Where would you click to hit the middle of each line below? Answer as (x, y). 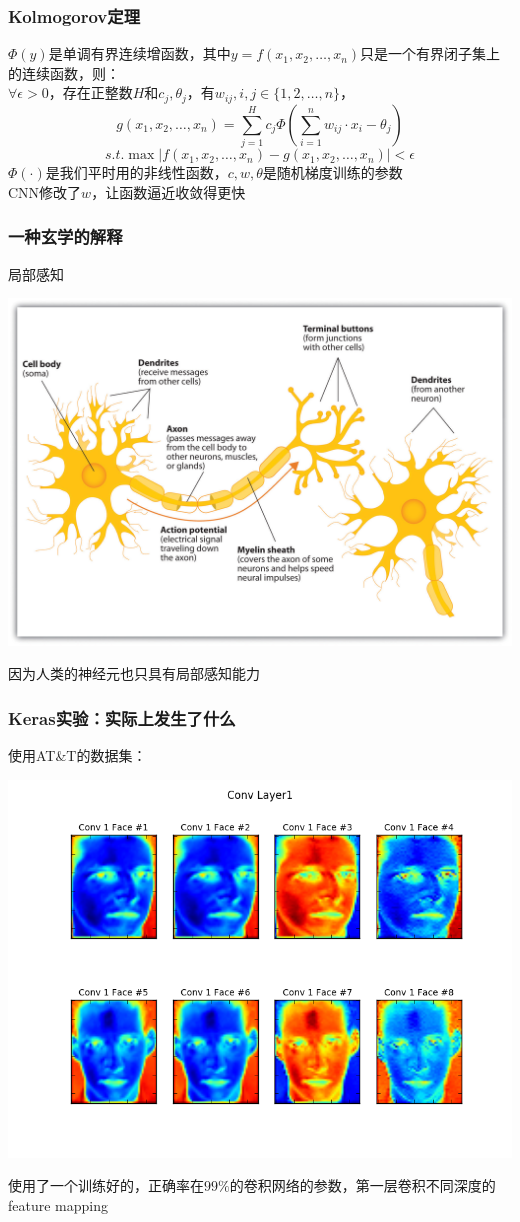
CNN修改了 (45, 191)
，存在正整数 (90, 92)
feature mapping (58, 1204)
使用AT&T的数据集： (77, 755)
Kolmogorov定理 (74, 15)
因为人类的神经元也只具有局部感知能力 (134, 673)
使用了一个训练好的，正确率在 (106, 1185)
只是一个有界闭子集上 (430, 53)
